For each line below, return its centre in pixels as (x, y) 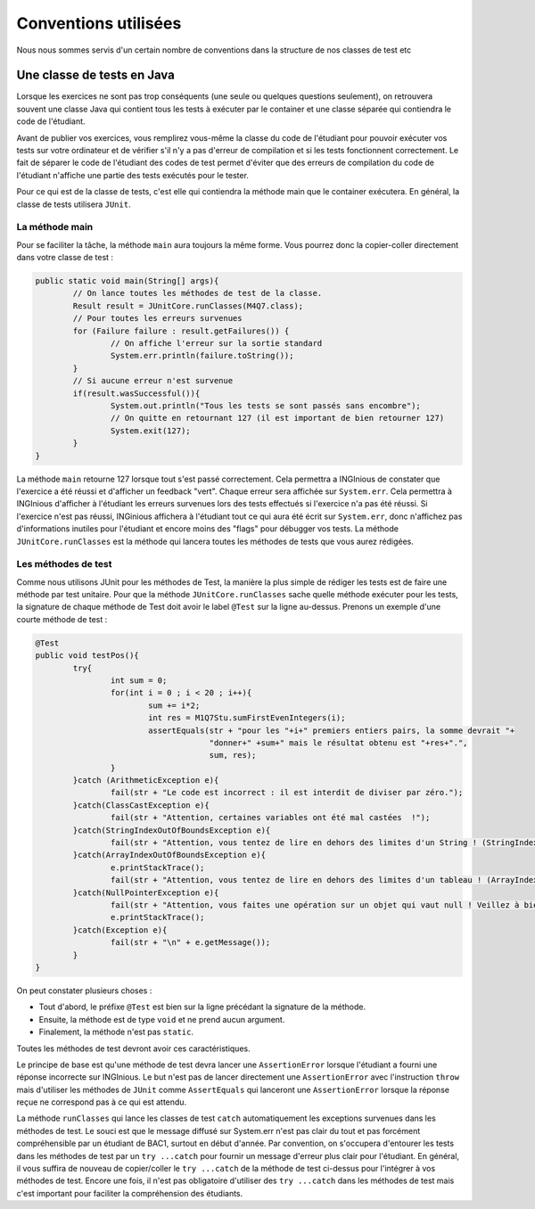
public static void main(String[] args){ (127, 281)
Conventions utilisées (99, 23)
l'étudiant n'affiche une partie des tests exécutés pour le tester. (133, 175)
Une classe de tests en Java (96, 75)
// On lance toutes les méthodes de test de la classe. (198, 293)
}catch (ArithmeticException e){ (146, 781)
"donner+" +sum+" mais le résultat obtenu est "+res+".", (338, 743)
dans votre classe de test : (65, 258)
